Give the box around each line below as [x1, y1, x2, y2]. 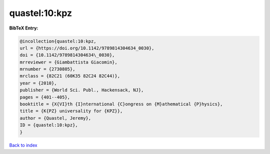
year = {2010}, [19, 80, 57, 86]
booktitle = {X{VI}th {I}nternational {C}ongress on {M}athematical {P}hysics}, [19, 101, 223, 107]
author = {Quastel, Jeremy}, [19, 115, 91, 121]
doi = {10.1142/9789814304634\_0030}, [19, 52, 115, 58]
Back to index [9, 142, 37, 148]
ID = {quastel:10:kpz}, [19, 122, 78, 128]
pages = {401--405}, [19, 94, 70, 100]
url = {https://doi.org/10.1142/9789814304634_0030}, [19, 45, 154, 51]
